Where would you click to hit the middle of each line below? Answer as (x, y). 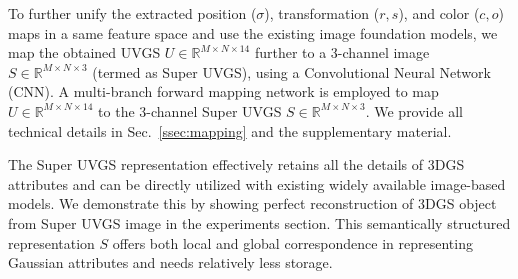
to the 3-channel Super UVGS (190, 110)
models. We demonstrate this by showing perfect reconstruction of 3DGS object (252, 203)
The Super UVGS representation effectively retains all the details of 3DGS (236, 164)
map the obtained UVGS (84, 52)
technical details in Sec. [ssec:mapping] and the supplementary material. (230, 130)
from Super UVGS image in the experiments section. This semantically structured (259, 222)
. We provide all (414, 110)
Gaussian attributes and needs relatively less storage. (170, 262)
